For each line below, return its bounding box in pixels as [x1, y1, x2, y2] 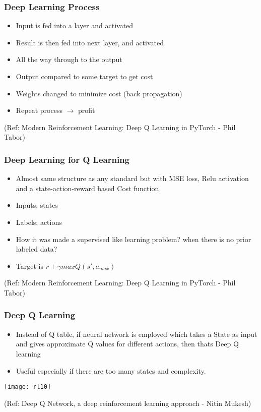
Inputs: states [16, 200, 58, 210]
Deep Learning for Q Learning [4, 153, 129, 165]
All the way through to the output [16, 54, 122, 65]
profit [78, 105, 95, 115]
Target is [16, 260, 43, 271]
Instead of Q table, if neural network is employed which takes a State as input [16, 328, 257, 339]
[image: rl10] [4, 383, 51, 391]
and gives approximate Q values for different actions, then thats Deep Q [16, 338, 239, 349]
